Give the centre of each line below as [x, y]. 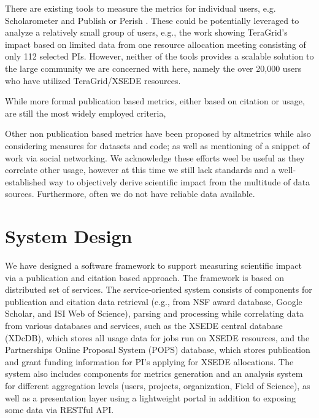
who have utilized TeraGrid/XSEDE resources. [93, 80]
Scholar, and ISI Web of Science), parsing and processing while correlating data [154, 313]
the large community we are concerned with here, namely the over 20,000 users [153, 68]
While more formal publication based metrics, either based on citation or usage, [155, 101]
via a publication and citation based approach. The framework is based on [144, 277]
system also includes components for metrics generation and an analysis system [154, 373]
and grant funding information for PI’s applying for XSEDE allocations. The [149, 361]
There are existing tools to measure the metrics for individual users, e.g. [140, 8]
